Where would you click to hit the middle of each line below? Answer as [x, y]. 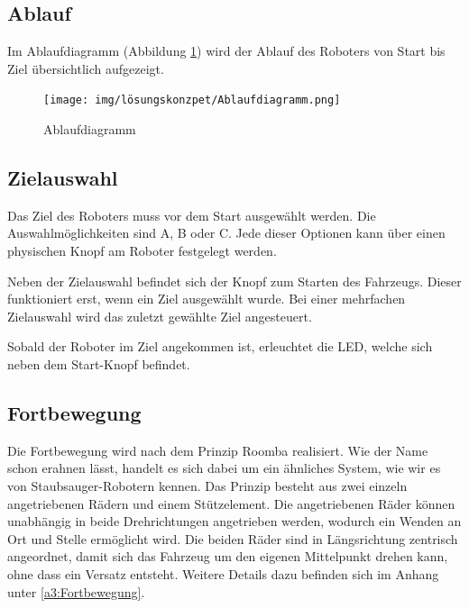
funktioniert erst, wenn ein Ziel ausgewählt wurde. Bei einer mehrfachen [207, 299]
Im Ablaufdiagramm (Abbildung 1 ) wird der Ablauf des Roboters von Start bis [226, 51]
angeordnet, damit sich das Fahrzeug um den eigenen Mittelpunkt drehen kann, [228, 556]
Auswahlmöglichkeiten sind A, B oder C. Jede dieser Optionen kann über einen [226, 233]
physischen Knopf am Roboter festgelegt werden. [142, 251]
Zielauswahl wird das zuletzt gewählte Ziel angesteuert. [160, 316]
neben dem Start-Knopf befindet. [99, 364]
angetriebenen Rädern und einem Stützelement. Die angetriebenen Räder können [231, 503]
